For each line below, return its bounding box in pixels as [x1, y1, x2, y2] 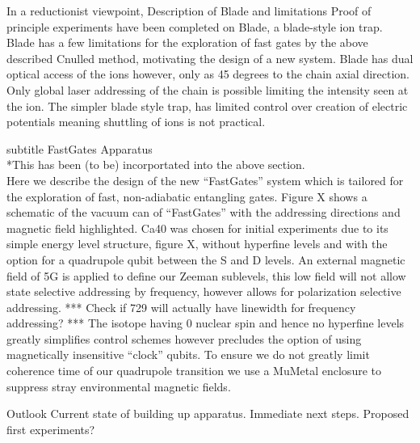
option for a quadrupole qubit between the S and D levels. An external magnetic [6, 251, 405, 268]
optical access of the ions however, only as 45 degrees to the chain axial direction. [6, 65, 409, 82]
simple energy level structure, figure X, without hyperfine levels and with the [6, 235, 388, 252]
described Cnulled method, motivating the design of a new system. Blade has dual [6, 49, 414, 66]
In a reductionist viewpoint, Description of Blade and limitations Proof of [6, 2, 372, 19]
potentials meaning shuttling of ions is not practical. [6, 113, 266, 130]
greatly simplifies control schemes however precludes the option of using [6, 330, 362, 347]
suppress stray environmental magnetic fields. [6, 378, 231, 394]
